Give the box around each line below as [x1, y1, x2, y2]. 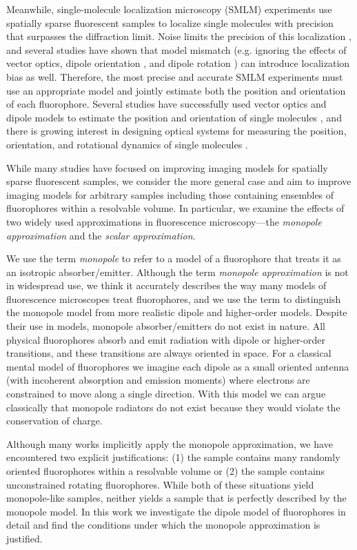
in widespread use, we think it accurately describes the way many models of [6, 278, 327, 293]
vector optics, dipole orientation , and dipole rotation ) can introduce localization [6, 56, 350, 70]
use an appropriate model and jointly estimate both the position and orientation [6, 83, 346, 97]
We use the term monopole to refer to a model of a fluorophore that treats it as [6, 251, 341, 266]
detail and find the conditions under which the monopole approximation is [6, 518, 320, 532]
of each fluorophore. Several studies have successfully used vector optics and [6, 97, 327, 111]
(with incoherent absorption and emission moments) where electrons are [6, 373, 310, 387]
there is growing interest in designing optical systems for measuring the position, [6, 124, 347, 138]
